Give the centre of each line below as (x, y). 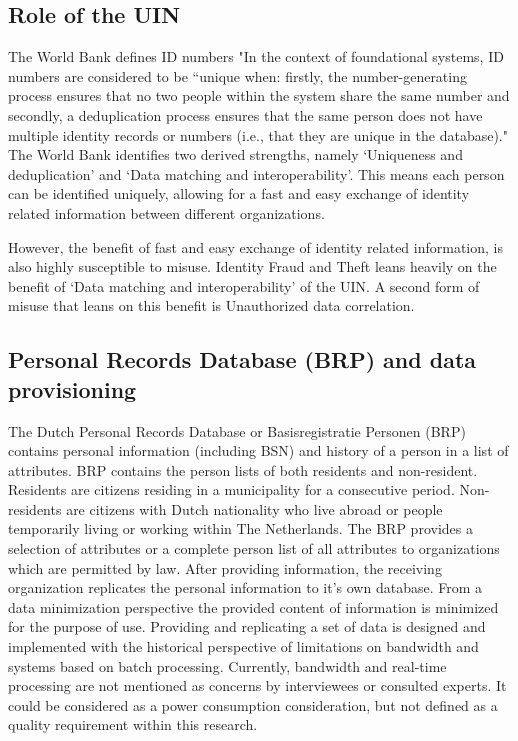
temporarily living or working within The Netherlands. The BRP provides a (240, 528)
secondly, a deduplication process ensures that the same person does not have (245, 114)
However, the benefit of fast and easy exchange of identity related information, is (256, 246)
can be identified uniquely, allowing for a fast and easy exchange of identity (239, 193)
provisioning (72, 388)
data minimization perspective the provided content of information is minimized (253, 606)
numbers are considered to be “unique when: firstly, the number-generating (237, 75)
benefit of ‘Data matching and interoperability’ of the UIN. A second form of (244, 285)
